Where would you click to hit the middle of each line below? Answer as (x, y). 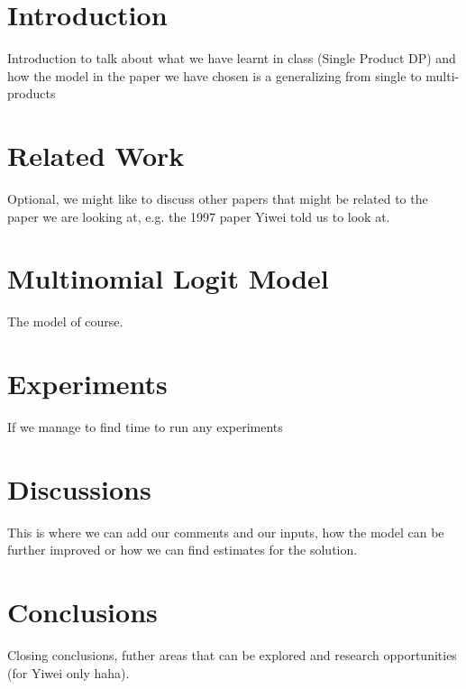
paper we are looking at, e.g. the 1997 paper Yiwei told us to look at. (199, 216)
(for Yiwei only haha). (69, 672)
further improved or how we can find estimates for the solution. (183, 550)
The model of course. (65, 322)
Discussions (79, 488)
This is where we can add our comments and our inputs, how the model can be (226, 532)
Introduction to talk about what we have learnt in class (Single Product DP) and (232, 58)
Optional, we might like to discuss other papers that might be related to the (218, 199)
